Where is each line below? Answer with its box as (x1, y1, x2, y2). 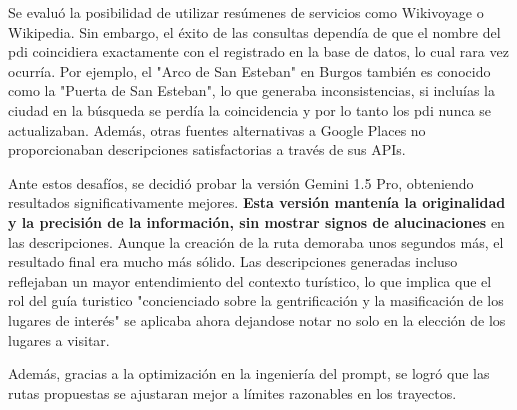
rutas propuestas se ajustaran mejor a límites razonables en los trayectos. (8, 382, 457, 403)
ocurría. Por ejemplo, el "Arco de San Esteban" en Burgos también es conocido (8, 60, 491, 81)
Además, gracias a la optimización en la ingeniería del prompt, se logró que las (8, 363, 490, 384)
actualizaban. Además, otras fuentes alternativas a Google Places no (8, 119, 426, 140)
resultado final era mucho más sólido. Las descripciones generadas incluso (8, 251, 458, 272)
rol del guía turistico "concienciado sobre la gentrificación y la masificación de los (8, 290, 504, 311)
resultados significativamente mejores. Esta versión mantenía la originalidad (8, 192, 506, 213)
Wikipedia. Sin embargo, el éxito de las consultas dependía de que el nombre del (8, 21, 501, 42)
